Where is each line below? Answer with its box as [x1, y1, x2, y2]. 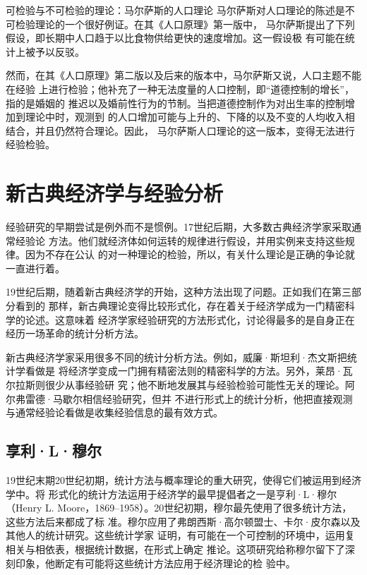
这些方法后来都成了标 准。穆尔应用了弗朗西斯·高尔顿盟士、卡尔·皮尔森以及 [6, 514, 361, 528]
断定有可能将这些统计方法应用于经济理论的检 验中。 [54, 555, 296, 570]
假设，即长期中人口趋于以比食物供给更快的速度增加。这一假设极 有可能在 [6, 30, 345, 45]
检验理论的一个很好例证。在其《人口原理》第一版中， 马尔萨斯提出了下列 [15, 16, 355, 31]
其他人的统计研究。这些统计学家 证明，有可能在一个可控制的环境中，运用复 [6, 528, 355, 543]
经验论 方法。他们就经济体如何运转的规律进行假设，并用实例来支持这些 [15, 233, 345, 248]
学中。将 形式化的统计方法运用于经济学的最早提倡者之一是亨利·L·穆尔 [6, 486, 337, 501]
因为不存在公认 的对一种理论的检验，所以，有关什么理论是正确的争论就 [25, 247, 355, 262]
